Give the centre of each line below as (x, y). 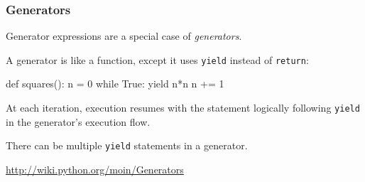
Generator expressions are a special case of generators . (124, 36)
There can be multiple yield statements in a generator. (127, 145)
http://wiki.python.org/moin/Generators (95, 169)
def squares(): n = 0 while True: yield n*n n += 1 (115, 84)
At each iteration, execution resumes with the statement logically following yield (183, 108)
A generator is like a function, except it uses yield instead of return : (157, 59)
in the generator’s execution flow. (78, 121)
